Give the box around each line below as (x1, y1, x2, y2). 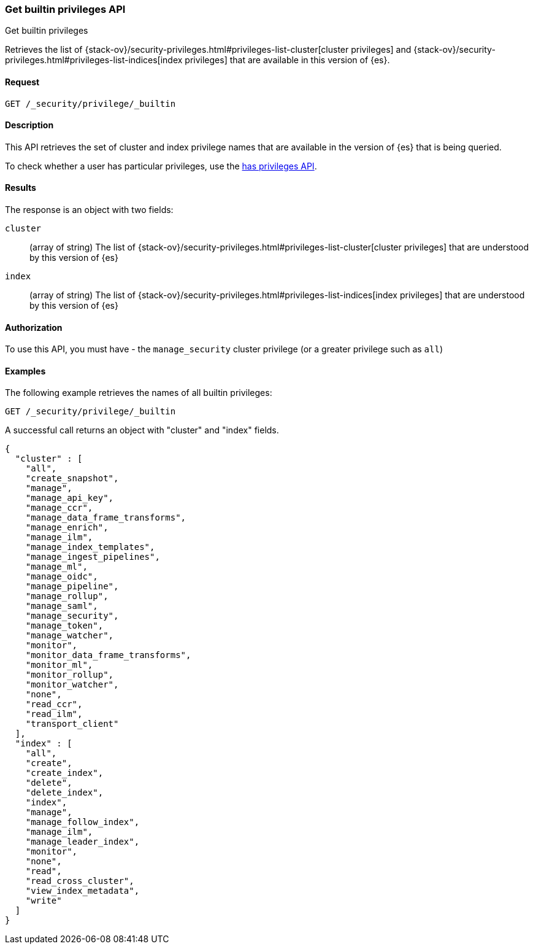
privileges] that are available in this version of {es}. (185, 55, 390, 66)
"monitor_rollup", (25, 670, 114, 680)
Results (5, 182, 36, 193)
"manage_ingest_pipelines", (25, 552, 160, 562)
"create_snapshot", (25, 473, 119, 484)
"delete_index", (25, 788, 104, 798)
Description (5, 120, 54, 131)
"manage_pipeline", (25, 581, 119, 592)
